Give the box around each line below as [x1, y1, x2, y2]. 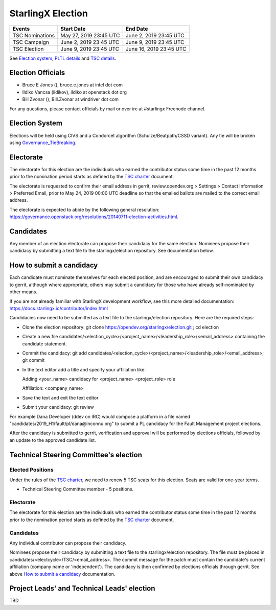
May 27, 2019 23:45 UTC [60, 32, 120, 39]
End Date [125, 25, 148, 32]
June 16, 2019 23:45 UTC [125, 45, 187, 52]
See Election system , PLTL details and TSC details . [9, 55, 117, 61]
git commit [22, 357, 45, 363]
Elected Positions [9, 466, 54, 473]
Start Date [60, 25, 86, 32]
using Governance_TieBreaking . [9, 139, 77, 146]
